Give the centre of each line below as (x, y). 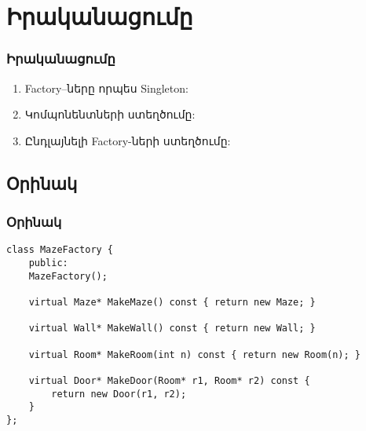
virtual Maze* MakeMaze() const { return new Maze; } (172, 302)
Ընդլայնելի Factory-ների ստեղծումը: (128, 140)
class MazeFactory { (60, 250)
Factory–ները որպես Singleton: (106, 88)
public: (48, 263)
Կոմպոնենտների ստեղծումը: (110, 114)
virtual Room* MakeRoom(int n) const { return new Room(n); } (195, 354)
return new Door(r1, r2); (119, 394)
